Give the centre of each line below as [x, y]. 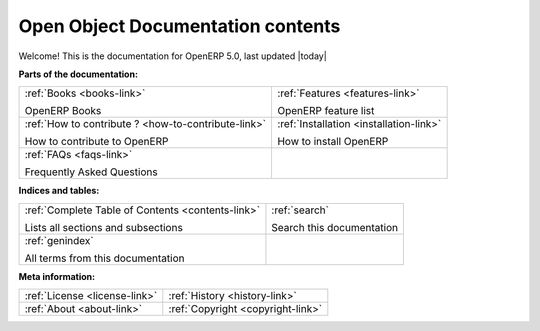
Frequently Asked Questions [91, 172]
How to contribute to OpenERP [96, 142]
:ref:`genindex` [59, 240]
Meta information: [56, 276]
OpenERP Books [63, 111]
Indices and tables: [59, 191]
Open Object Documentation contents [179, 26]
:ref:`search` [300, 210]
